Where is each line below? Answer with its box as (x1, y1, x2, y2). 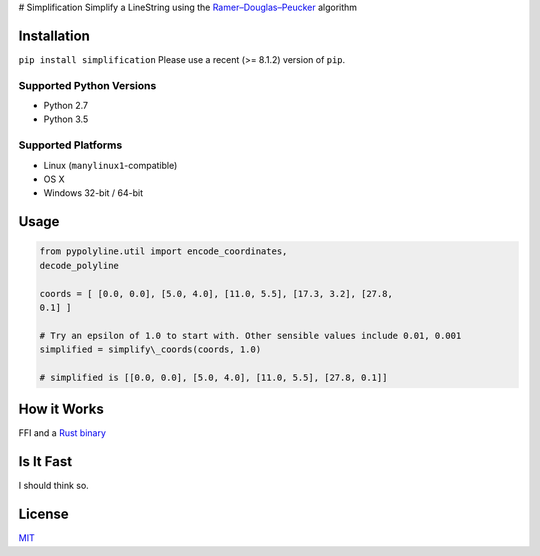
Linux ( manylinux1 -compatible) (43, 159, 178, 171)
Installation (18, 27, 90, 44)
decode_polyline (39, 260, 120, 271)
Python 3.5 (43, 113, 89, 125)
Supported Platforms (18, 138, 123, 152)
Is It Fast (18, 453, 73, 470)
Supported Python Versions (18, 78, 157, 92)
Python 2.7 (43, 100, 89, 112)
